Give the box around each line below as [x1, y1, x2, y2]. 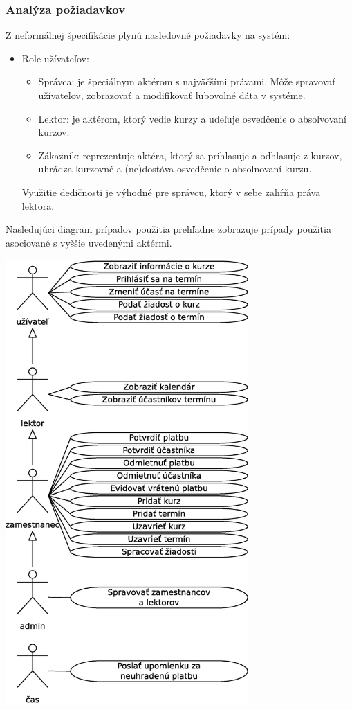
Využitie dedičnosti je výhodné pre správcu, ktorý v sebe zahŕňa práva [21, 184, 321, 199]
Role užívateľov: [21, 51, 89, 65]
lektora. [21, 198, 55, 213]
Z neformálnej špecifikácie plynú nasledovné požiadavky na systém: [6, 28, 290, 42]
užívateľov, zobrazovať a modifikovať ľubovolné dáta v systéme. [38, 88, 306, 102]
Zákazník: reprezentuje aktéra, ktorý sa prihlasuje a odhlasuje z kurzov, [38, 148, 342, 162]
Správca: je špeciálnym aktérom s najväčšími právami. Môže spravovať [38, 74, 336, 89]
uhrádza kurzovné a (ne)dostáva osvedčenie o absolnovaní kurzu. [38, 161, 312, 176]
